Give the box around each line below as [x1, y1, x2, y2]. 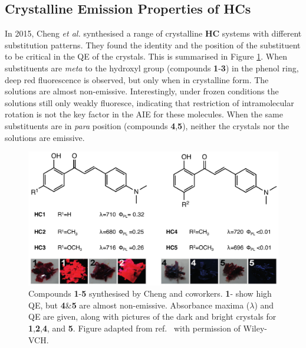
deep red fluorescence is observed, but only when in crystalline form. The [5, 73, 269, 86]
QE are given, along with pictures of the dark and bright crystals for [28, 310, 277, 323]
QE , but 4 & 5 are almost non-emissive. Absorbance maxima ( [28, 298, 250, 311]
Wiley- [243, 322, 267, 334]
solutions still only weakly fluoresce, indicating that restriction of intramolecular [5, 96, 294, 109]
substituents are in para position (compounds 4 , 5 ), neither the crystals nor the [5, 119, 289, 132]
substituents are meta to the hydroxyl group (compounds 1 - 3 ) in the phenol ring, [5, 61, 299, 74]
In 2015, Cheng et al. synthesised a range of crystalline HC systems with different [5, 27, 302, 40]
